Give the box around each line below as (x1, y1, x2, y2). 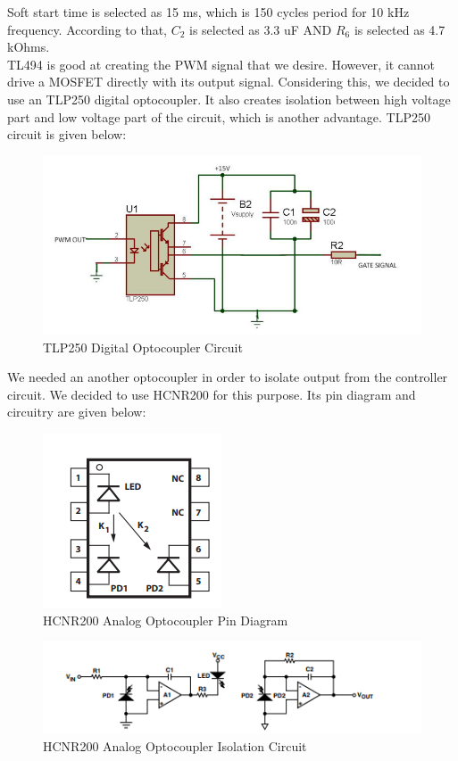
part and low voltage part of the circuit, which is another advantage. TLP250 (7, 107, 430, 126)
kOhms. (7, 37, 50, 56)
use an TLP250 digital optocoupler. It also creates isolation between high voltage (7, 89, 451, 108)
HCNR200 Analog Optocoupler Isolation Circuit (43, 737, 307, 756)
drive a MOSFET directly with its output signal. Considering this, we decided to (7, 72, 450, 91)
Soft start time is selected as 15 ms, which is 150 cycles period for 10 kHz (7, 3, 410, 21)
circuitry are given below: (7, 402, 146, 421)
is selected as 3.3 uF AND (189, 20, 332, 38)
